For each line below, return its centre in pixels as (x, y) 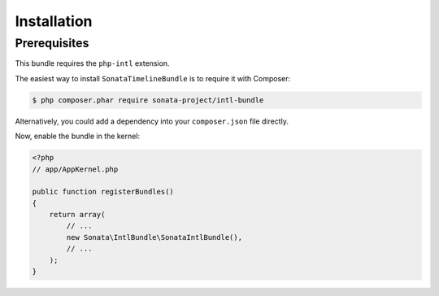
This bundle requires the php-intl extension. (92, 63)
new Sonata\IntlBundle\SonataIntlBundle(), (154, 237)
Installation (54, 21)
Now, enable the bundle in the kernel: (78, 136)
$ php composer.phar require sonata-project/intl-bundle (148, 100)
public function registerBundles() (103, 192)
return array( (77, 215)
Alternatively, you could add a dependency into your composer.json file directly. (152, 121)
